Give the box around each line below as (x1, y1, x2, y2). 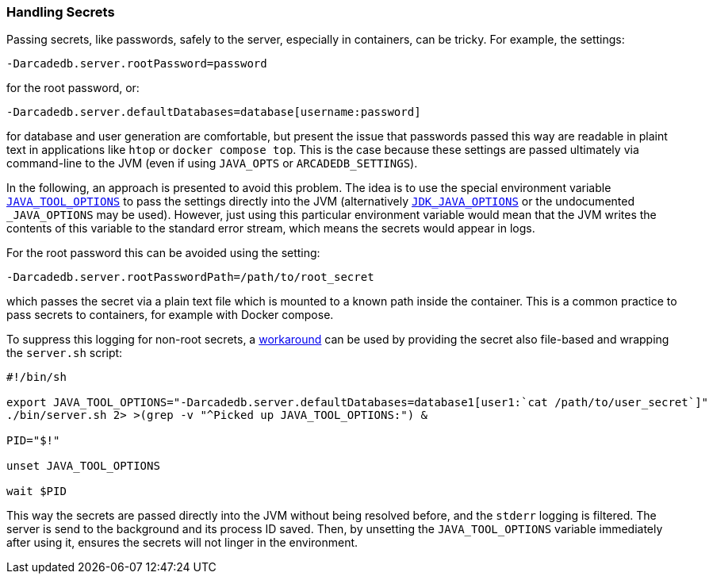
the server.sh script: (6, 346, 123, 360)
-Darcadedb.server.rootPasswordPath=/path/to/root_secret (6, 271, 374, 284)
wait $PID (6, 485, 67, 498)
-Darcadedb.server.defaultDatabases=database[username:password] (6, 106, 421, 119)
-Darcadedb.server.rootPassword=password (6, 57, 267, 71)
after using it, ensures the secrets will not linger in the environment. (6, 536, 358, 550)
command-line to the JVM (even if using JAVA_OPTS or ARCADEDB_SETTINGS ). (6, 156, 418, 171)
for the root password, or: (6, 81, 140, 95)
